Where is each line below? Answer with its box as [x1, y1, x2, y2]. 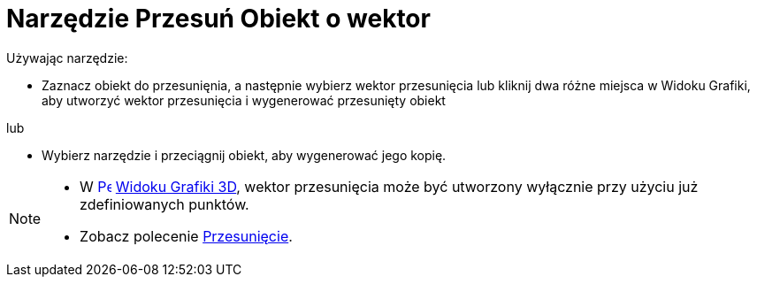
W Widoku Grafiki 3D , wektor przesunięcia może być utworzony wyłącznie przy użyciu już [80, 177, 699, 196]
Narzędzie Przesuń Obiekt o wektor [6, 4, 431, 34]
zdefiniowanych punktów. [80, 195, 249, 213]
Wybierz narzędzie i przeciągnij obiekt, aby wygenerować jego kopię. [42, 147, 447, 163]
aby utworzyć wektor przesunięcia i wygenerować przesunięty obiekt [42, 92, 446, 108]
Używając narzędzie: [6, 50, 128, 65]
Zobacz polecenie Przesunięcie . [80, 226, 293, 245]
